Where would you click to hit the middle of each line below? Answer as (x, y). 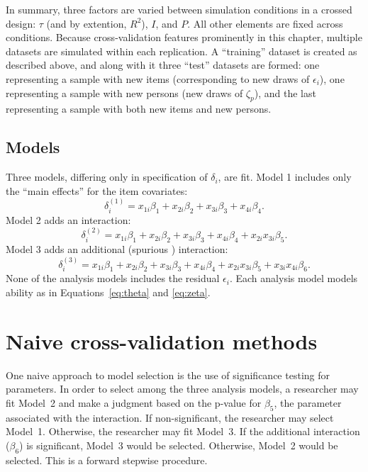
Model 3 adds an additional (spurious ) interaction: (117, 249)
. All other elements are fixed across (265, 23)
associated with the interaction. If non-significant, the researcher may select (170, 417)
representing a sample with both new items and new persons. (139, 109)
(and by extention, (87, 23)
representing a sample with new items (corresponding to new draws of (158, 78)
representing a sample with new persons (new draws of (124, 92)
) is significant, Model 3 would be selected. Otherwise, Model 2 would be (179, 445)
